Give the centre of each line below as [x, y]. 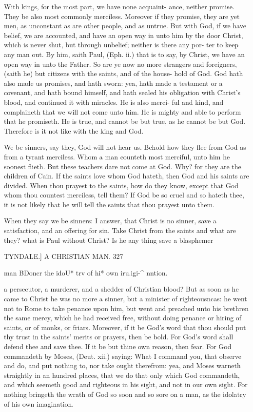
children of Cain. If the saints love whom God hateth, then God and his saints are [126, 176]
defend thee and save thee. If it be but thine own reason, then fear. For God [118, 346]
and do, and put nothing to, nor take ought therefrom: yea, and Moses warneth [122, 365]
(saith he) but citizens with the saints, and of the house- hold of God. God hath [124, 73]
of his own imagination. [39, 403]
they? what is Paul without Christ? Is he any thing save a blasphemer [109, 240]
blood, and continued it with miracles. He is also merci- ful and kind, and [114, 102]
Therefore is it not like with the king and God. [74, 130]
